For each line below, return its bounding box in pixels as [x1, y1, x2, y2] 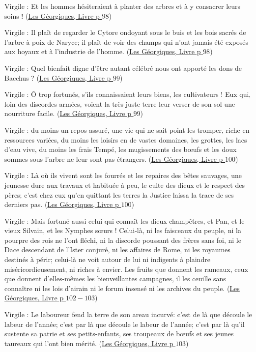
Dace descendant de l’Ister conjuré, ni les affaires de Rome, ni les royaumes [4, 244, 230, 255]
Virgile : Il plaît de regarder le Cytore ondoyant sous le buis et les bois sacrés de [4, 27, 246, 37]
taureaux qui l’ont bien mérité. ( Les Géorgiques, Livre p [4, 338, 173, 348]
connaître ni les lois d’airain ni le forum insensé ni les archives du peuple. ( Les [4, 283, 240, 293]
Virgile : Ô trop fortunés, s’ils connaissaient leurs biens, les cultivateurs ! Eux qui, [4, 89, 251, 99]
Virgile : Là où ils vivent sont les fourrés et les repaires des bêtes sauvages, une [4, 170, 242, 180]
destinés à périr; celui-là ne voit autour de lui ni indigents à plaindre [4, 254, 210, 264]
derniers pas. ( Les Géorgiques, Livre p [4, 199, 119, 209]
